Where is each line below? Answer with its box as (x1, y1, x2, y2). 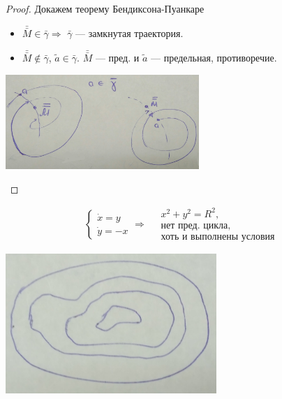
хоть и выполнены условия (161, 232, 275, 242)
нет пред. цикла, (161, 221, 231, 231)
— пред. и (95, 50, 140, 65)
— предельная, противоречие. (150, 50, 277, 65)
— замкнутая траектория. (75, 26, 184, 41)
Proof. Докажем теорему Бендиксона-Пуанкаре (6, 1, 205, 15)
